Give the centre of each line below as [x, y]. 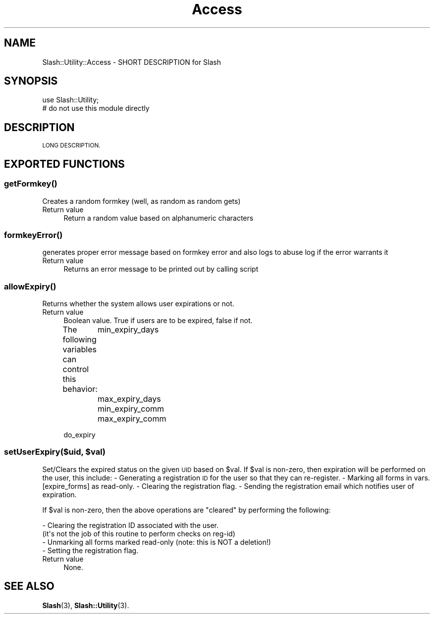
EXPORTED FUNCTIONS [64, 164]
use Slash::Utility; [71, 100]
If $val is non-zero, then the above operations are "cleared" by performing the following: [187, 510]
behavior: [80, 389]
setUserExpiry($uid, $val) [55, 452]
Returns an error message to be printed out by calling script [161, 269]
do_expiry [80, 435]
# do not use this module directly [96, 108]
